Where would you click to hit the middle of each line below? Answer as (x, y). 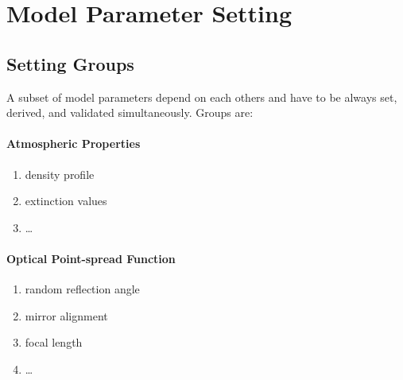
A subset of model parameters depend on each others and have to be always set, (202, 97)
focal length (54, 342)
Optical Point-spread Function (91, 258)
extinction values (66, 201)
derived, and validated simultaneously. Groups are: (130, 112)
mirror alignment (66, 315)
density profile (60, 174)
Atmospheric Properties (74, 143)
